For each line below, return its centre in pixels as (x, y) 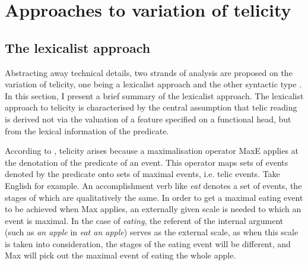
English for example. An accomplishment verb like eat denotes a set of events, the (153, 185)
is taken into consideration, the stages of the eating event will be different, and (148, 243)
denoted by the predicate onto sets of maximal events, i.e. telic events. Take (142, 174)
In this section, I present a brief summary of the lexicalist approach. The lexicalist (154, 95)
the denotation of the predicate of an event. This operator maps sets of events (147, 162)
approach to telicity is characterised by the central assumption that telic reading (151, 107)
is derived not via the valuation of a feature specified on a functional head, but (148, 119)
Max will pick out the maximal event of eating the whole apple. (120, 255)
